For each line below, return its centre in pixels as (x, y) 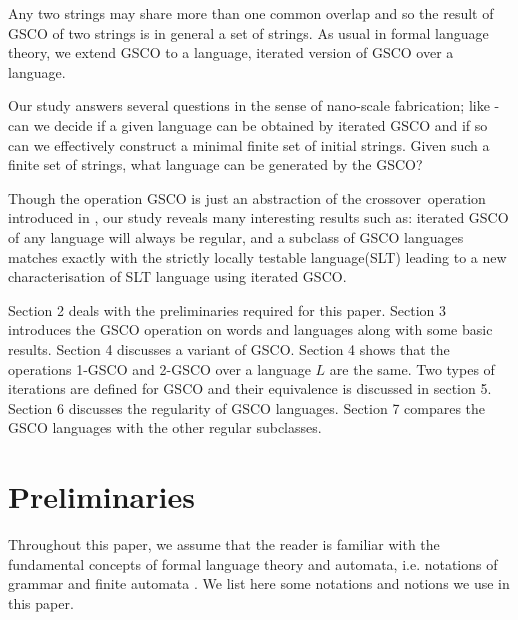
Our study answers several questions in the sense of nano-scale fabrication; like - (254, 105)
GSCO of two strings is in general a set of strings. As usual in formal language (248, 32)
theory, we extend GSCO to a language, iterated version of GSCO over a (231, 52)
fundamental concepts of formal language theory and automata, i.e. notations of (253, 563)
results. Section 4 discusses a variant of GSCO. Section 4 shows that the (229, 348)
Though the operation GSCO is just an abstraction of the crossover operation (247, 197)
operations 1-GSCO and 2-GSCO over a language (159, 368)
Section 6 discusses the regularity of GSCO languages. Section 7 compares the (247, 407)
